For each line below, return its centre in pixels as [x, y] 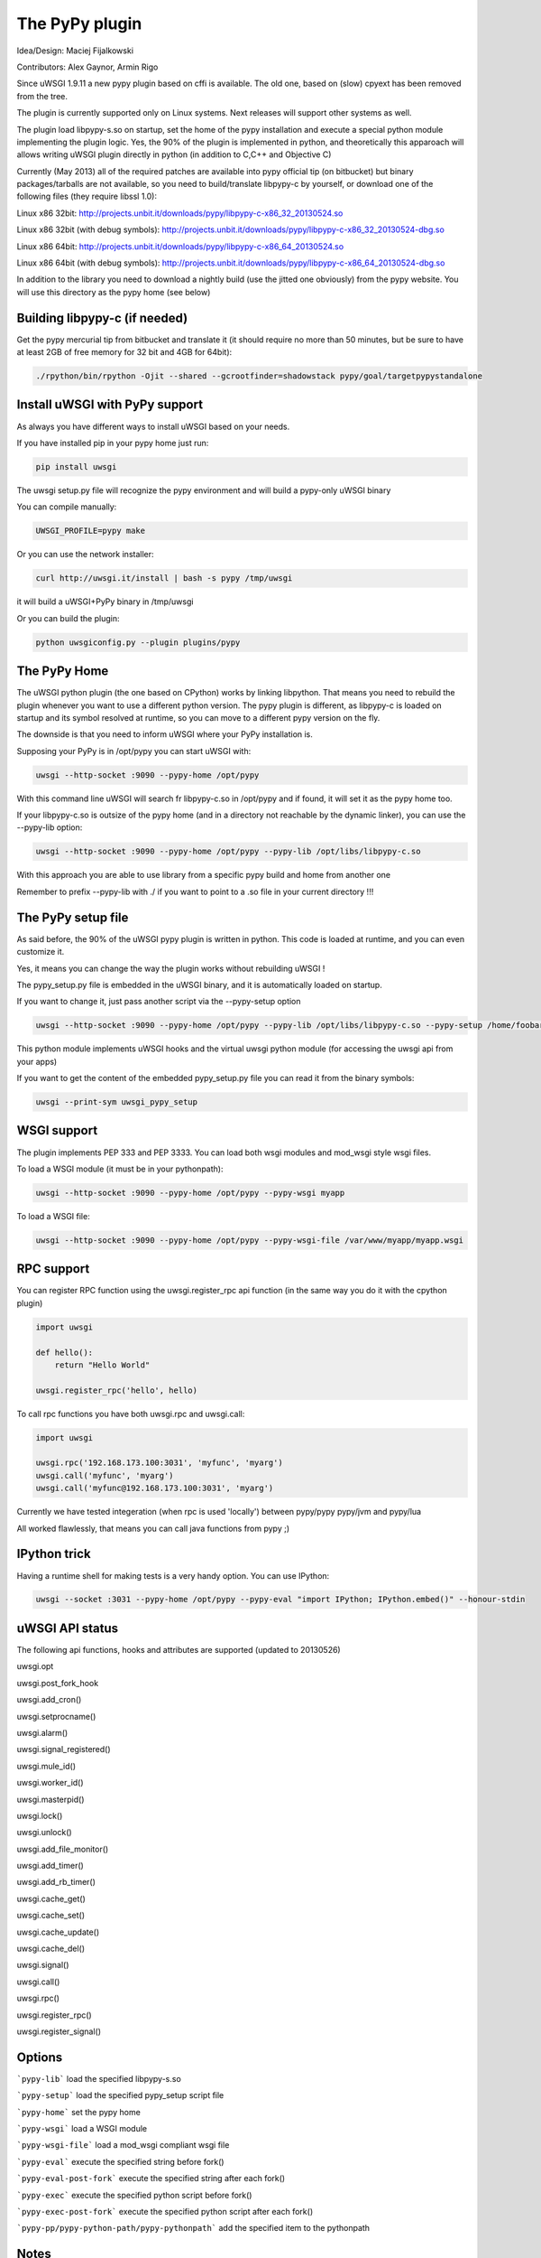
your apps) [37, 1061]
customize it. [41, 952]
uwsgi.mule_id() [46, 1766]
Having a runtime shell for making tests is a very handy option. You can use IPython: [173, 1575]
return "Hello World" [102, 1365]
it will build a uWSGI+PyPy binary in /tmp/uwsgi [105, 602]
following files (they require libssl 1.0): [87, 196]
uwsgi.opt [35, 1666]
